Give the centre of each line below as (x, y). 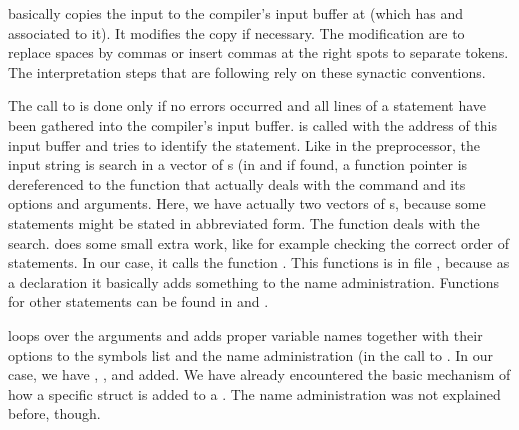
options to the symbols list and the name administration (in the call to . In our (251, 354)
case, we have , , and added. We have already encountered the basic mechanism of (259, 374)
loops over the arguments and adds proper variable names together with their (245, 334)
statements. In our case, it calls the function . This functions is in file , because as (259, 262)
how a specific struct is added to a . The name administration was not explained (254, 393)
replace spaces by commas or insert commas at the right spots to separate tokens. (258, 52)
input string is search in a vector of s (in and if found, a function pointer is (238, 164)
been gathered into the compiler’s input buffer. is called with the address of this (252, 124)
